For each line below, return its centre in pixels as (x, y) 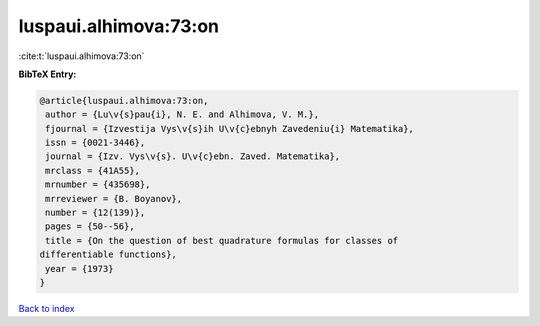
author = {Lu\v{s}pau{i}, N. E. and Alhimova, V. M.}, (182, 114)
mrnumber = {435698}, (98, 184)
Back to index (46, 308)
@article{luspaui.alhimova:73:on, (124, 100)
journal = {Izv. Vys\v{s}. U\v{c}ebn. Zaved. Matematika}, (193, 156)
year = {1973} (79, 268)
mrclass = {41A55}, (92, 170)
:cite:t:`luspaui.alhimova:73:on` (81, 56)
